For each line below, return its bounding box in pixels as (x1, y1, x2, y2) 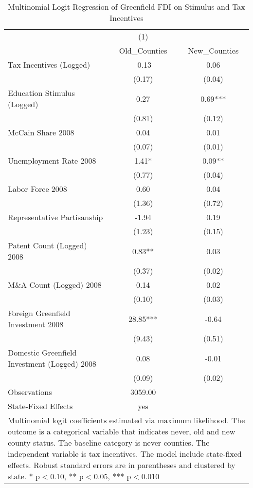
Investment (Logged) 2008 (8, 358, 97, 369)
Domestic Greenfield (8, 347, 77, 358)
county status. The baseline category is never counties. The (8, 437, 210, 448)
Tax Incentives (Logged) (8, 59, 90, 70)
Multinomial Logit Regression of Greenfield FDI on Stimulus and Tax (8, 1, 245, 12)
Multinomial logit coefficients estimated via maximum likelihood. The (8, 414, 245, 426)
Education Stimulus (8, 87, 75, 98)
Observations (8, 386, 52, 397)
